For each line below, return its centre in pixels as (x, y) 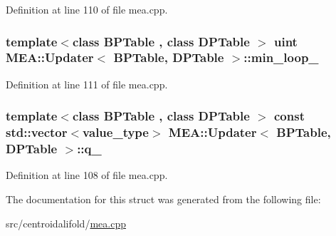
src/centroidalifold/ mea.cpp (66, 223)
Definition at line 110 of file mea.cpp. (87, 9)
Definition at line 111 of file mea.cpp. (87, 84)
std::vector (37, 132)
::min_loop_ (281, 57)
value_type (116, 132)
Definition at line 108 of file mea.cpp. (87, 175)
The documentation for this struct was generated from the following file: (163, 199)
